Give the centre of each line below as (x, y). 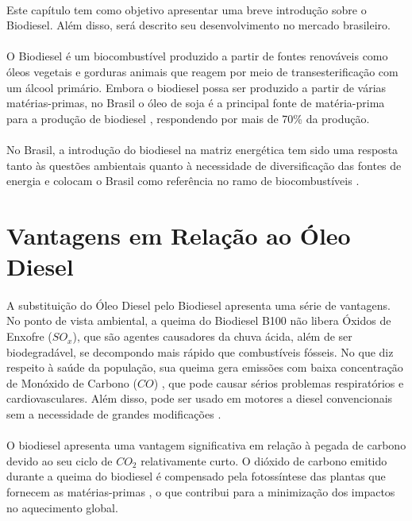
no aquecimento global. (62, 507)
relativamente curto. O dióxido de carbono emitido (264, 460)
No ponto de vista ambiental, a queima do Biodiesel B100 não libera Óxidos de (199, 320)
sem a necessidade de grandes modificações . (114, 414)
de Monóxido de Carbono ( (72, 382)
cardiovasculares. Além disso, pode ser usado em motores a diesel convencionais (200, 398)
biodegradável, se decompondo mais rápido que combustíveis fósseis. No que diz (200, 351)
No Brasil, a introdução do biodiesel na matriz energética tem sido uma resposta (202, 149)
